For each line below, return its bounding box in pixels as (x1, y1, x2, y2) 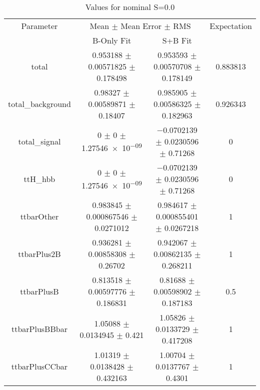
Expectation (209, 20, 252, 31)
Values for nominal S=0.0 (85, 1, 175, 12)
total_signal (18, 135, 61, 147)
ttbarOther (20, 210, 59, 222)
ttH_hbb (23, 173, 55, 184)
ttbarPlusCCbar (11, 360, 68, 372)
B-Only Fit (92, 34, 131, 46)
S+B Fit (162, 34, 192, 46)
